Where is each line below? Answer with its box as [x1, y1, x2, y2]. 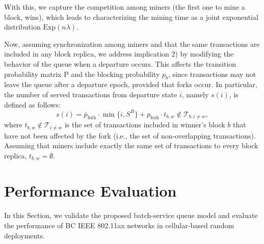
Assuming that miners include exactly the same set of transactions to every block [4, 140, 258, 151]
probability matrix [4, 68, 62, 79]
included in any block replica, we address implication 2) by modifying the [4, 48, 234, 59]
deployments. [4, 230, 45, 240]
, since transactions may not [168, 68, 256, 79]
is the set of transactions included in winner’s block [64, 119, 225, 130]
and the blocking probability [71, 68, 160, 79]
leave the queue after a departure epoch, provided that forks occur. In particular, [4, 79, 257, 90]
